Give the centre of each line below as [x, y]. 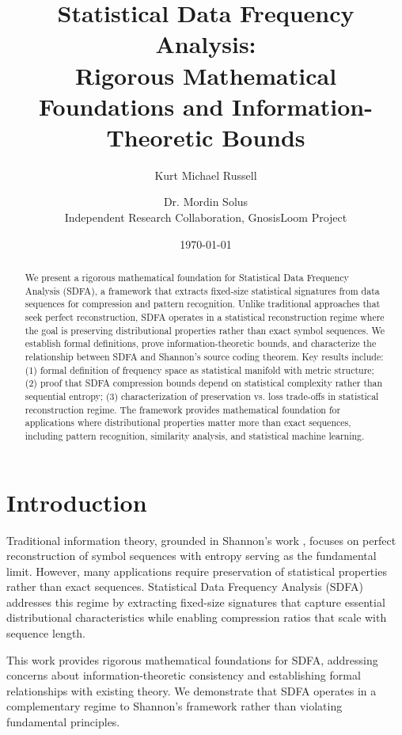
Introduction [77, 502]
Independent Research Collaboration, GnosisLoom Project [206, 217]
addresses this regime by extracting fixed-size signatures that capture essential [196, 602]
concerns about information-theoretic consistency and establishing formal [184, 675]
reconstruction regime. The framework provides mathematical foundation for [183, 409]
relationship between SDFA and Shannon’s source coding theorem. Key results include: [204, 356]
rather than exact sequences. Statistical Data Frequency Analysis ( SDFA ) [185, 586]
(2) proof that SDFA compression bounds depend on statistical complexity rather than [204, 383]
